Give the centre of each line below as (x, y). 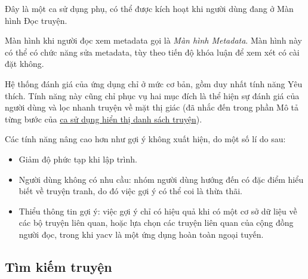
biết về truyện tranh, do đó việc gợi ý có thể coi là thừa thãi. (130, 191)
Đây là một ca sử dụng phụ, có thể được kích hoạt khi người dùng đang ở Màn (149, 8)
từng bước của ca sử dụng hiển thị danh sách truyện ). (104, 119)
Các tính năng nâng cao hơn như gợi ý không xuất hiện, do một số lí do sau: (145, 139)
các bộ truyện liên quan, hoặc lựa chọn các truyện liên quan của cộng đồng (156, 223)
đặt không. (24, 64)
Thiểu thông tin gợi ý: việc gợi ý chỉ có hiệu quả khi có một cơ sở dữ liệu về (158, 211)
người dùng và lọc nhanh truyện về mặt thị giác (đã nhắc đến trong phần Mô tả (152, 107)
